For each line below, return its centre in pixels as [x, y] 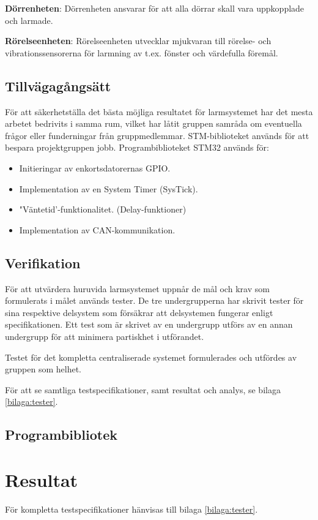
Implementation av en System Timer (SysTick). [109, 188]
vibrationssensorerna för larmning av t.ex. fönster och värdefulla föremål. [142, 52]
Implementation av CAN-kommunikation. [97, 229]
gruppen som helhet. [43, 369]
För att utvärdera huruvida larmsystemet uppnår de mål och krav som [137, 288]
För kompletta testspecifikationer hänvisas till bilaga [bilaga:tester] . [131, 509]
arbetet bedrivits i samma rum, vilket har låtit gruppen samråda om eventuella [153, 123]
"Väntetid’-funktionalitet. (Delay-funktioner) [103, 209]
